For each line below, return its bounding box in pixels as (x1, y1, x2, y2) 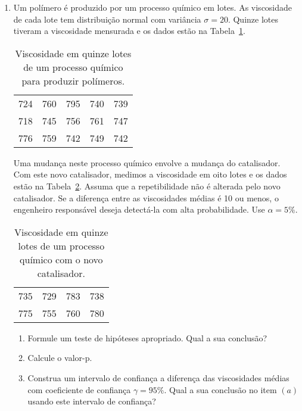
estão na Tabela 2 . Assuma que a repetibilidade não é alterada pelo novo (13, 179, 281, 192)
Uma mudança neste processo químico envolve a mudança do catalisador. (13, 156, 281, 169)
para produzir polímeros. (21, 73, 125, 88)
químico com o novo (20, 252, 103, 266)
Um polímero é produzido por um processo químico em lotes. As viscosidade (13, 1, 292, 13)
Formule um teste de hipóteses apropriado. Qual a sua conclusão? (27, 331, 267, 344)
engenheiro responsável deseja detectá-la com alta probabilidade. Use (13, 203, 265, 216)
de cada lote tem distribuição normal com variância (13, 13, 201, 25)
